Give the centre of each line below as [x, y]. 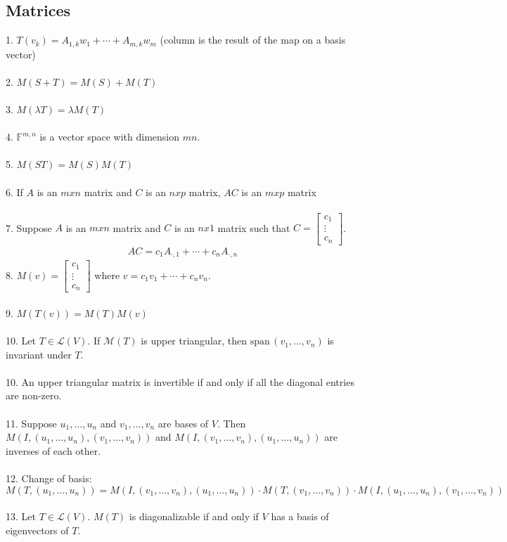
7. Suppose [29, 227]
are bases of [183, 423]
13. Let [21, 516]
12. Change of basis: [49, 478]
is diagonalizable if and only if [194, 516]
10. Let [21, 341]
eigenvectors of [37, 530]
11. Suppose [31, 423]
